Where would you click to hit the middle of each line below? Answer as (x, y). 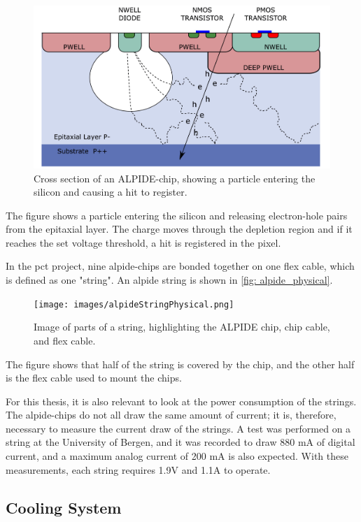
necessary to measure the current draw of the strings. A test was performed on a (178, 428)
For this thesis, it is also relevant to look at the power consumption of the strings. (181, 401)
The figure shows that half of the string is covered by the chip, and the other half (180, 364)
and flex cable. (65, 340)
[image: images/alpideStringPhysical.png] (134, 304)
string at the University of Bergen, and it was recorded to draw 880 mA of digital (180, 442)
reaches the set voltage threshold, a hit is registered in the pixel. (143, 242)
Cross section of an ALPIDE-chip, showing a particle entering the (175, 178)
